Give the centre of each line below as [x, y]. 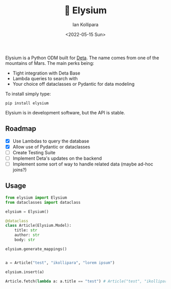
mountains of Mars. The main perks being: [50, 63]
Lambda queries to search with [45, 78]
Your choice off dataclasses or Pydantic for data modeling [74, 84]
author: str [27, 235]
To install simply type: [28, 93]
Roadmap [21, 129]
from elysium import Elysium [36, 198]
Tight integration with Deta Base [46, 73]
